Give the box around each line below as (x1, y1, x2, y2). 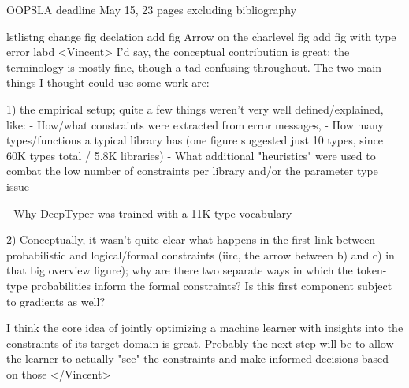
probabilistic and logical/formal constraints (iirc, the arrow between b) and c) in (6, 246, 395, 263)
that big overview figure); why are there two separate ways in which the (6, 262, 353, 278)
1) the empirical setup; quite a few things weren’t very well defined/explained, (6, 100, 384, 117)
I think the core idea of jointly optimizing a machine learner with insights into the (6, 319, 403, 336)
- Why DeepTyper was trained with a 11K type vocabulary (6, 204, 292, 221)
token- (356, 262, 387, 278)
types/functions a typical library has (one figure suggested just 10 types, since (6, 132, 383, 148)
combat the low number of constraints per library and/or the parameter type (6, 162, 378, 179)
